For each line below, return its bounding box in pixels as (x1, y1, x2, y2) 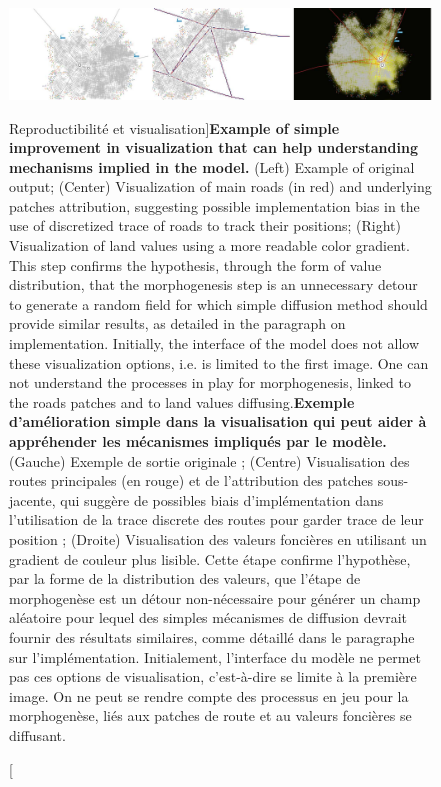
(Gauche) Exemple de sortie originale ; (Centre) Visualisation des (9, 450, 410, 471)
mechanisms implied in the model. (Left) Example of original (9, 156, 415, 177)
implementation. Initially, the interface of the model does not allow (9, 333, 420, 354)
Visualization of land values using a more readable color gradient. (9, 235, 410, 256)
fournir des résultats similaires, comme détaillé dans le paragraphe (9, 626, 415, 647)
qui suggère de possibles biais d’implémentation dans (60, 489, 384, 510)
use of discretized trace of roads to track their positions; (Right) (9, 215, 401, 236)
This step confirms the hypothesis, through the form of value (9, 254, 382, 275)
